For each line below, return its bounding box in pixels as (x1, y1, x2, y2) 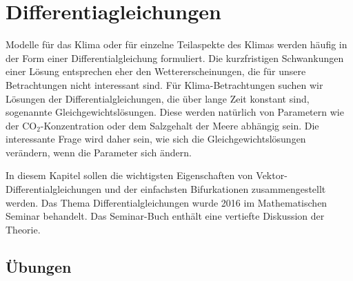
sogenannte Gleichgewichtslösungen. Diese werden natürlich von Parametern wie (6, 105, 344, 119)
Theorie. (6, 222, 41, 236)
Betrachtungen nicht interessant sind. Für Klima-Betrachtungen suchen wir (6, 77, 323, 92)
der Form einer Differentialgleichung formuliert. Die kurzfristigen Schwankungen (6, 50, 344, 65)
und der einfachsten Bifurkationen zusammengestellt (104, 182, 326, 196)
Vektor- (256, 168, 288, 183)
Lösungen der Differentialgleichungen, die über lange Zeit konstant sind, (6, 91, 310, 105)
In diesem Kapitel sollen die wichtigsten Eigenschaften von (6, 168, 253, 183)
